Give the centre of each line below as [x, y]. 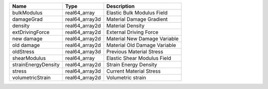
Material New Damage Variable [142, 39]
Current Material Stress [134, 71]
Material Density [126, 26]
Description [121, 6]
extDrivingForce [31, 32]
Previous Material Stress [135, 52]
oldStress [23, 52]
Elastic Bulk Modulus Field [137, 13]
